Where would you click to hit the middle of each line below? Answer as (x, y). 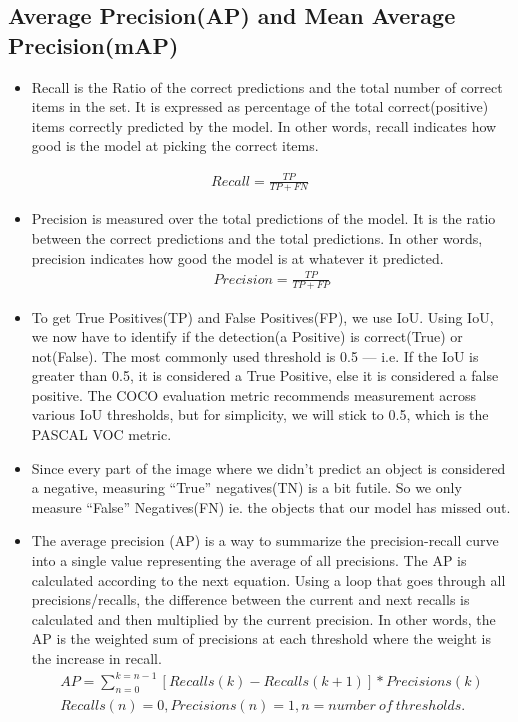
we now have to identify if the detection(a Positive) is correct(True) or (247, 336)
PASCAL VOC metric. (101, 434)
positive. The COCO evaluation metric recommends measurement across (253, 394)
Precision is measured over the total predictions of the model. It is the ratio (263, 218)
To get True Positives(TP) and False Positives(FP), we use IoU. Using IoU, (262, 316)
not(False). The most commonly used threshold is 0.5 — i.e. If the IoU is (255, 355)
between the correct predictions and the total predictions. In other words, (257, 237)
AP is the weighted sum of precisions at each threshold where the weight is (261, 638)
